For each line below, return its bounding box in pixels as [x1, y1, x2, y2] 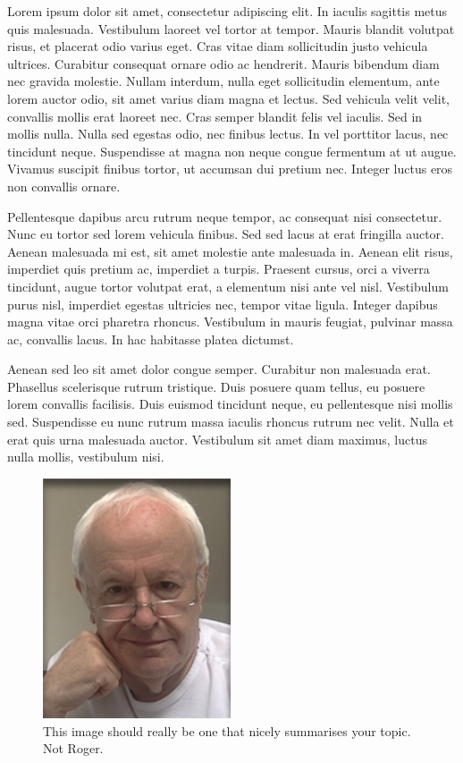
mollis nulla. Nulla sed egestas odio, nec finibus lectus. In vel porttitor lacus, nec [7, 124, 449, 143]
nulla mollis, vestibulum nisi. [7, 447, 164, 466]
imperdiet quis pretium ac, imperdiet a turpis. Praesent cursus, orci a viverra [7, 259, 430, 278]
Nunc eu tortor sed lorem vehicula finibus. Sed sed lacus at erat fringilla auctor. [7, 225, 445, 243]
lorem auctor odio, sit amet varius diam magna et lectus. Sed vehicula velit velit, [7, 89, 450, 107]
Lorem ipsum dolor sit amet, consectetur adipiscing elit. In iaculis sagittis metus [7, 2, 448, 20]
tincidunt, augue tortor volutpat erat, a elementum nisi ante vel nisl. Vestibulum [7, 276, 449, 295]
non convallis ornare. [7, 176, 121, 195]
